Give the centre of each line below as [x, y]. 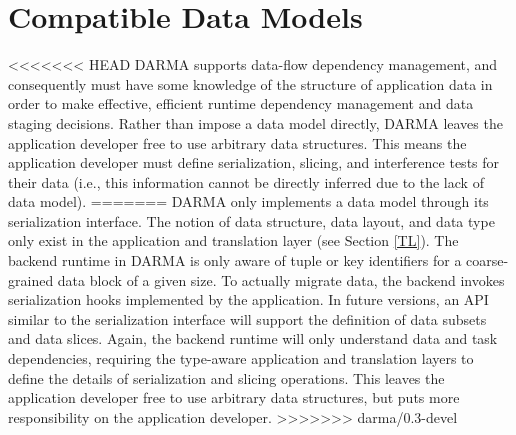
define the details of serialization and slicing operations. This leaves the [226, 377]
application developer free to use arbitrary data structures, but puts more [234, 397]
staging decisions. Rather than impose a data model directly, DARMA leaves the [255, 122]
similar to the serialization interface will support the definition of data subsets [247, 318]
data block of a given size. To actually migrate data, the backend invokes [281, 279]
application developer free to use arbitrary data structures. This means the [237, 142]
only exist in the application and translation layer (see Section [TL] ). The [233, 240]
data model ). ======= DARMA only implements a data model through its [248, 201]
